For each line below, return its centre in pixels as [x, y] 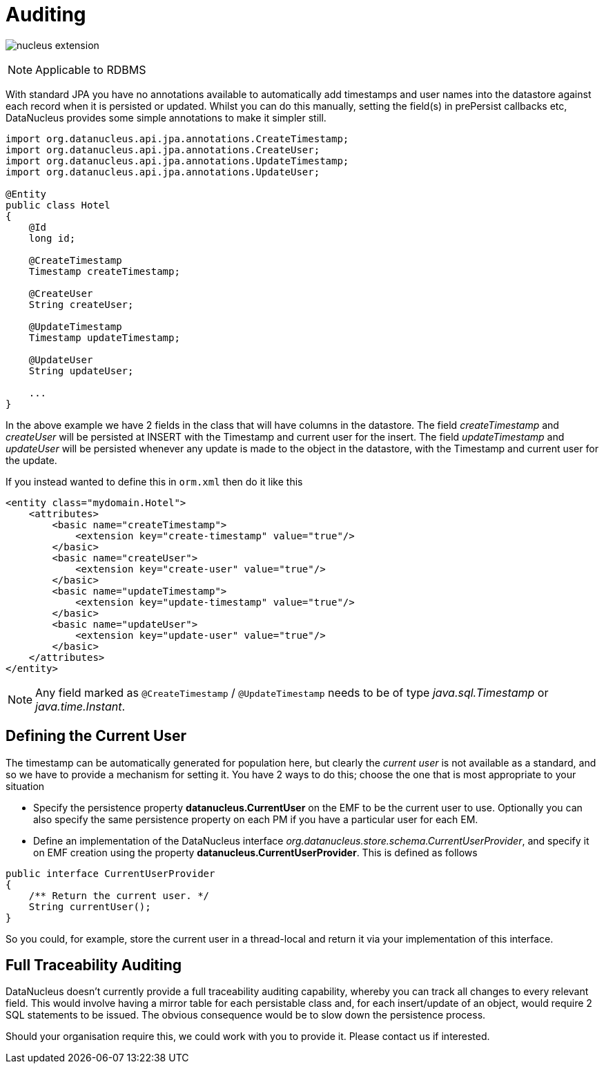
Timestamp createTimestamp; [104, 271]
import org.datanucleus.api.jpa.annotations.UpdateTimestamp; [177, 161]
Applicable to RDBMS [91, 69]
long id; [52, 238]
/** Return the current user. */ [119, 895]
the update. [31, 460]
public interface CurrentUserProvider [110, 873]
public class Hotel [58, 205]
